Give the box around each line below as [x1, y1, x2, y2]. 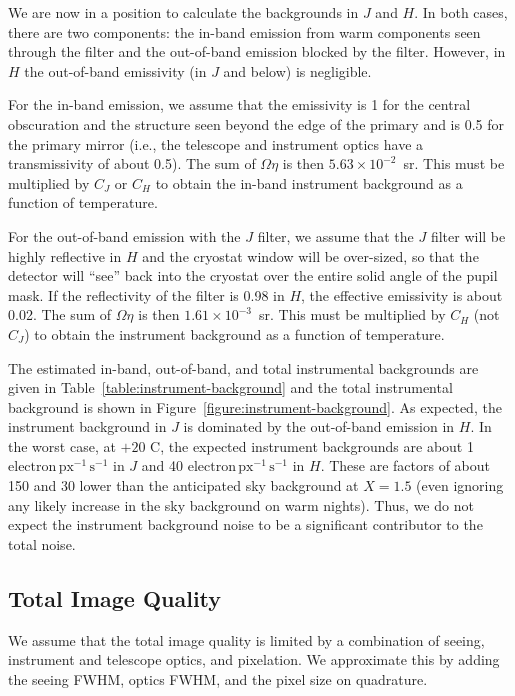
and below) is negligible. [223, 60, 372, 81]
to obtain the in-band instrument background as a [155, 172, 463, 193]
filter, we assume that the [257, 225, 414, 246]
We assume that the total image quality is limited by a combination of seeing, [8, 629, 485, 650]
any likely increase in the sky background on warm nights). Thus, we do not [8, 494, 474, 515]
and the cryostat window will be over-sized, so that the [142, 245, 479, 266]
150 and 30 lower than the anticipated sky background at [8, 475, 359, 496]
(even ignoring [416, 475, 504, 496]
